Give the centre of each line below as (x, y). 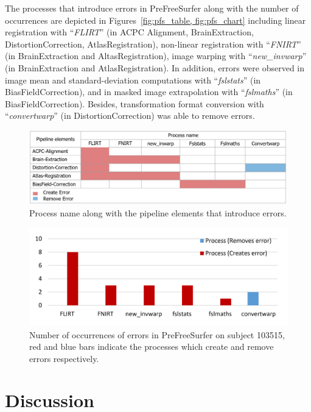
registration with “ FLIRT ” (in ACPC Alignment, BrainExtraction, (129, 32)
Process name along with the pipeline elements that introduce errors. (158, 212)
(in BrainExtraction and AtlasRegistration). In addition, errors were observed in (155, 67)
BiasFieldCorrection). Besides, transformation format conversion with (135, 103)
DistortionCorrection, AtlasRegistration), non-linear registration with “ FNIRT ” (153, 44)
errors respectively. (64, 358)
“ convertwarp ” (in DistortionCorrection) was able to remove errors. (130, 115)
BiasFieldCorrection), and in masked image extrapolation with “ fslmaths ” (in (149, 92)
